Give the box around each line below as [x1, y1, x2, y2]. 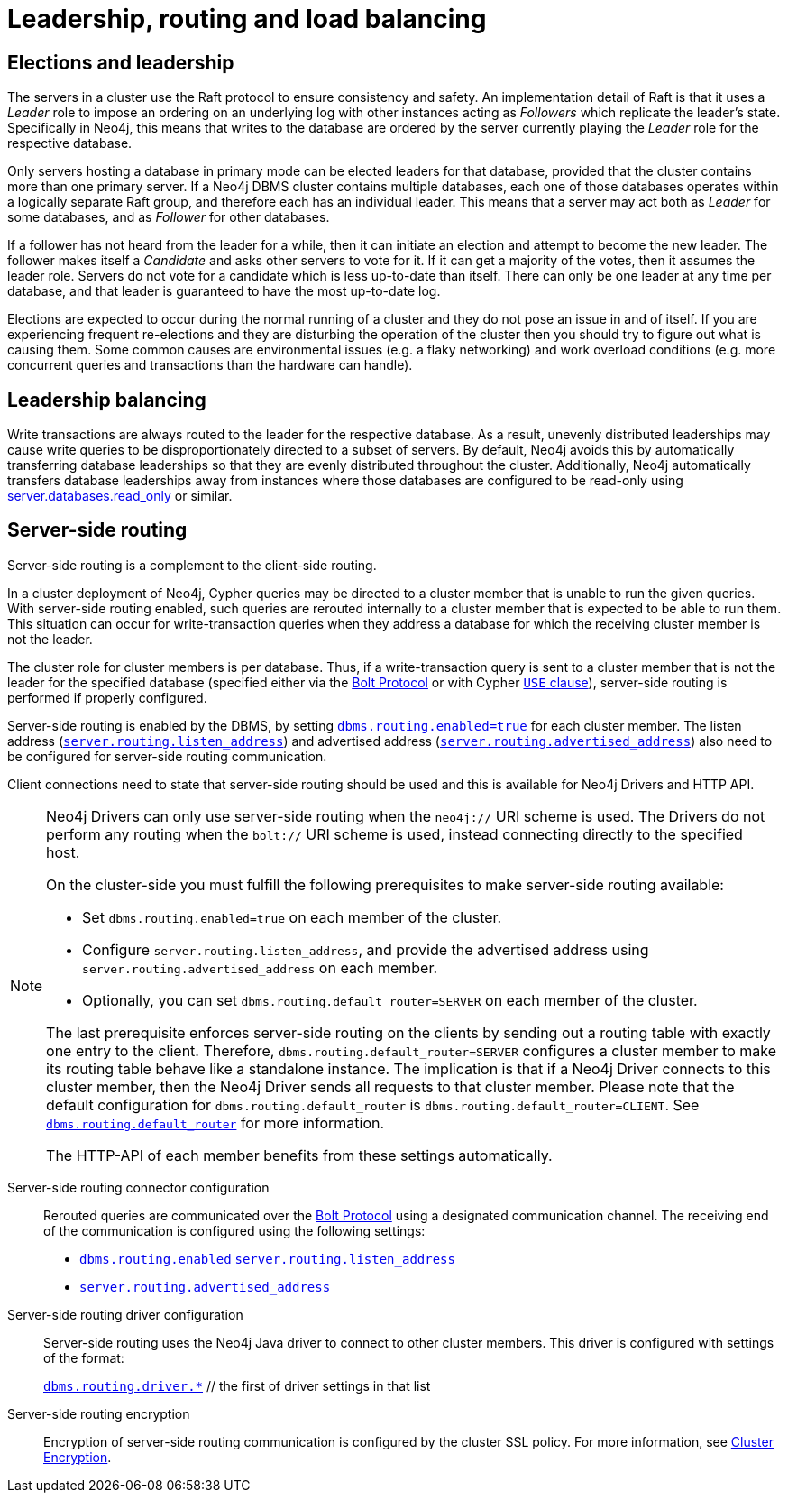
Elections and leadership [7, 51, 234, 74]
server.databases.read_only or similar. [7, 488, 233, 504]
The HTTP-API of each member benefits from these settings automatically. [46, 1146, 553, 1164]
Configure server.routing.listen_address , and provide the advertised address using [82, 940, 649, 959]
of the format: [43, 1349, 124, 1366]
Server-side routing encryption [7, 1405, 190, 1422]
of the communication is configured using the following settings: [43, 1222, 426, 1238]
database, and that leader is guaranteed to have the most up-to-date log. [7, 283, 441, 299]
